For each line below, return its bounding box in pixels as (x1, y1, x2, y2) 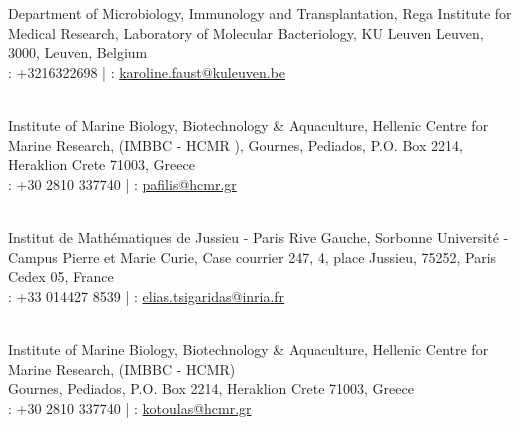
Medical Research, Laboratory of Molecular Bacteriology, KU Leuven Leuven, (8, 22, 484, 43)
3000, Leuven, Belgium (8, 42, 148, 63)
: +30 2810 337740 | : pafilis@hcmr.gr (8, 173, 237, 194)
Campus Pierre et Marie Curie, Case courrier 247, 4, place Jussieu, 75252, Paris (8, 246, 497, 267)
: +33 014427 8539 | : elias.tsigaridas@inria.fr (8, 285, 285, 306)
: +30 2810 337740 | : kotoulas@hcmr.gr (8, 397, 252, 418)
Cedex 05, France (8, 266, 114, 287)
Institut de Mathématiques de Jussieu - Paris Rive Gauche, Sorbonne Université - (8, 226, 509, 247)
